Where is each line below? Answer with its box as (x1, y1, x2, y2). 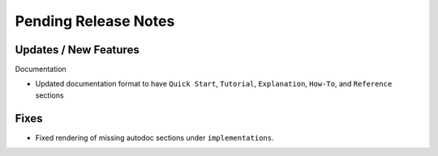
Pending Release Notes (15, 12, 175, 30)
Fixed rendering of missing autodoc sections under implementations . (35, 133, 274, 142)
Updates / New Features (15, 43, 140, 57)
